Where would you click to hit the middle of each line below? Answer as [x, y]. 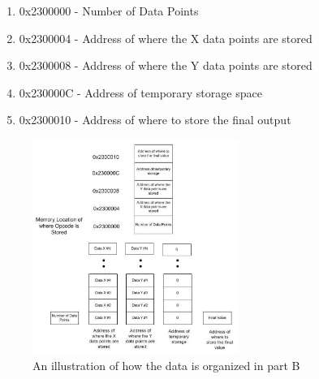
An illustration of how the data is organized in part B [166, 365]
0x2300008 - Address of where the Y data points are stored [166, 65]
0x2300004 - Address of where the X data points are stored [166, 38]
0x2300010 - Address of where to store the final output [155, 120]
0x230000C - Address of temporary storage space [140, 92]
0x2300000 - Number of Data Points [109, 11]
